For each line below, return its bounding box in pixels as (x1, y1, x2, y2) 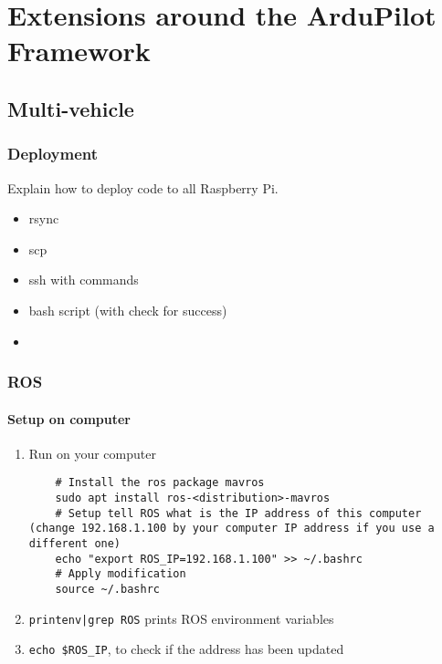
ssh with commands (28, 270, 139, 289)
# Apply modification (55, 567, 186, 581)
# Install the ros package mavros (55, 476, 265, 490)
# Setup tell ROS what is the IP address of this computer (55, 506, 422, 520)
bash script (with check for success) (28, 300, 227, 319)
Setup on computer (7, 409, 131, 428)
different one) (28, 536, 121, 550)
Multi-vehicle (7, 94, 134, 122)
